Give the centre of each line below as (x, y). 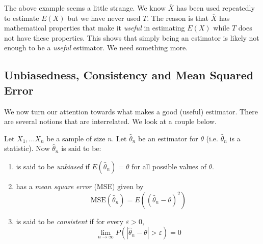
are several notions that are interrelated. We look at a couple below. (110, 121)
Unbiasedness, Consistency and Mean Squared (129, 75)
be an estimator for (168, 138)
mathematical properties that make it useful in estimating (95, 28)
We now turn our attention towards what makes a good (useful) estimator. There (131, 111)
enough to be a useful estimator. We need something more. (96, 48)
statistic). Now (27, 148)
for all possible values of (169, 166)
